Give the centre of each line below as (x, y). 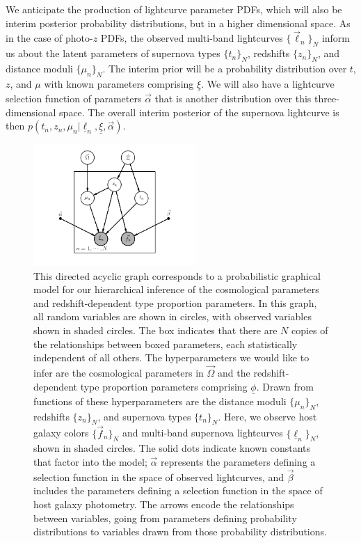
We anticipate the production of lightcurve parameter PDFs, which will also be (174, 9)
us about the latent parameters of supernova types (113, 53)
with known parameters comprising (119, 83)
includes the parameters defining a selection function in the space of (178, 490)
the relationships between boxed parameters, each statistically (166, 344)
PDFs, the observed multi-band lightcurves (192, 38)
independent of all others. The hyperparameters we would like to (171, 357)
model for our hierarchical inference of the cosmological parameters (176, 289)
